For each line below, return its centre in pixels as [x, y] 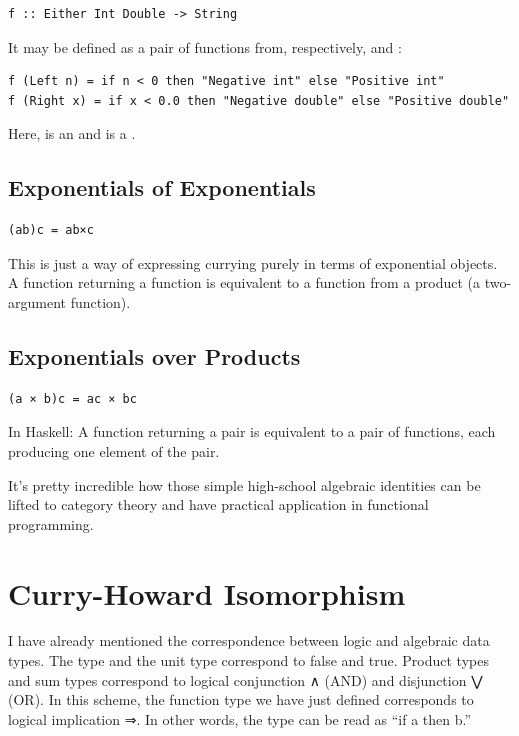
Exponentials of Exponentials [162, 187]
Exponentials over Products [154, 355]
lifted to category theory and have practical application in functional [218, 504]
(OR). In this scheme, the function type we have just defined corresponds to [241, 699]
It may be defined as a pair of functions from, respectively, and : [205, 46]
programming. [51, 523]
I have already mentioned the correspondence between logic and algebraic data [249, 640]
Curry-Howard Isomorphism [207, 592]
